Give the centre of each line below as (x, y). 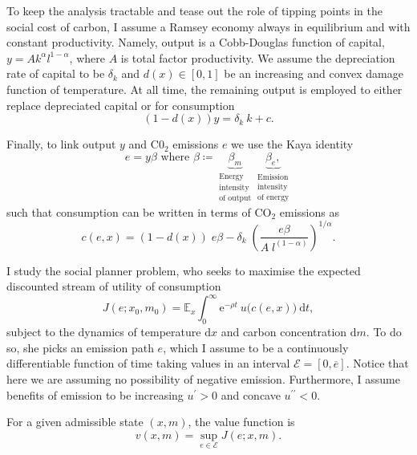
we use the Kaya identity (292, 144)
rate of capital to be (56, 73)
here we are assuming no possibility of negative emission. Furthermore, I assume (203, 379)
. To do (384, 332)
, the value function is (241, 422)
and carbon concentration (284, 332)
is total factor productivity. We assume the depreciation (258, 57)
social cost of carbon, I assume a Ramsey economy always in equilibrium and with (208, 26)
